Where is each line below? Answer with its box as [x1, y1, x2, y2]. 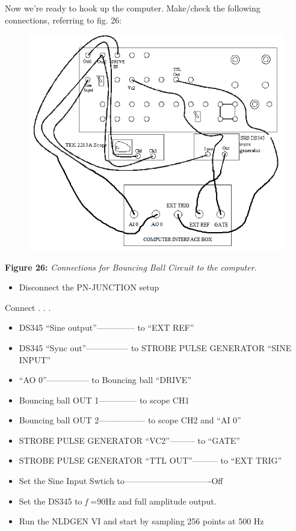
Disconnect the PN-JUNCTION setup [19, 281, 159, 293]
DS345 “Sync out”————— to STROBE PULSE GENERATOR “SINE [19, 341, 292, 354]
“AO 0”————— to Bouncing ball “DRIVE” [19, 373, 192, 386]
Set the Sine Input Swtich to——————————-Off [19, 474, 223, 487]
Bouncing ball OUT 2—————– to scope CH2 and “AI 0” [19, 414, 241, 426]
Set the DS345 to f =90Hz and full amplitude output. [19, 494, 217, 507]
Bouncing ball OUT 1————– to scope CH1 [19, 393, 190, 406]
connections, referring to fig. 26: [5, 13, 122, 26]
